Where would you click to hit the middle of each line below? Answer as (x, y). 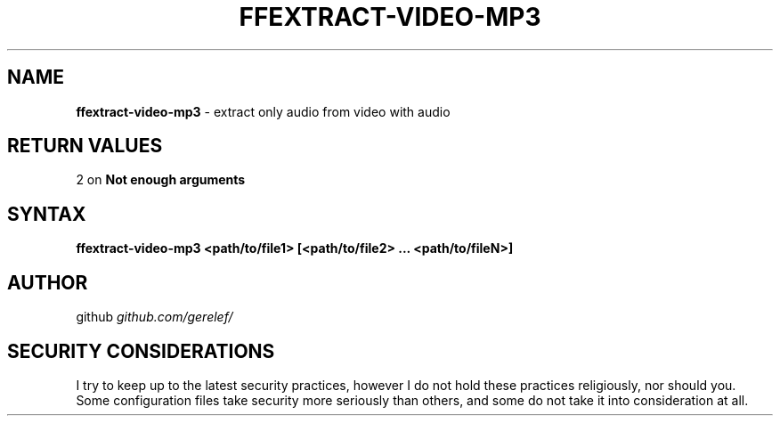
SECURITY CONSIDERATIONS (141, 351)
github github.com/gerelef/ (154, 317)
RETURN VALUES (85, 146)
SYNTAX (47, 214)
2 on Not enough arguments (161, 180)
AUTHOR (48, 282)
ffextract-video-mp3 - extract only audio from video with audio (263, 111)
